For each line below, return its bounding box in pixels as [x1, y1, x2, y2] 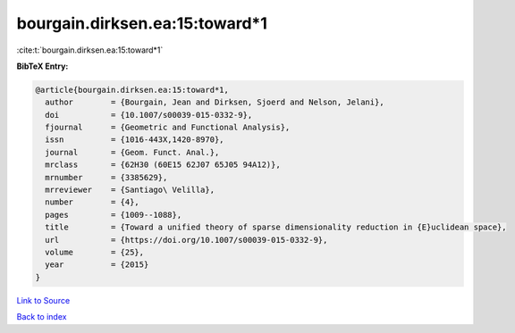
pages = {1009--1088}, [45, 210, 182, 220]
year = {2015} [45, 260, 149, 270]
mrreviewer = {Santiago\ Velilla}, [45, 185, 215, 196]
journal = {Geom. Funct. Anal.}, [45, 147, 220, 157]
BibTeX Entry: [16, 61, 69, 71]
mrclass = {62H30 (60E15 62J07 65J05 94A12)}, [45, 160, 281, 170]
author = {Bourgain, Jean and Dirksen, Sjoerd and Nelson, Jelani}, [45, 97, 384, 107]
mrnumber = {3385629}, [45, 172, 168, 182]
